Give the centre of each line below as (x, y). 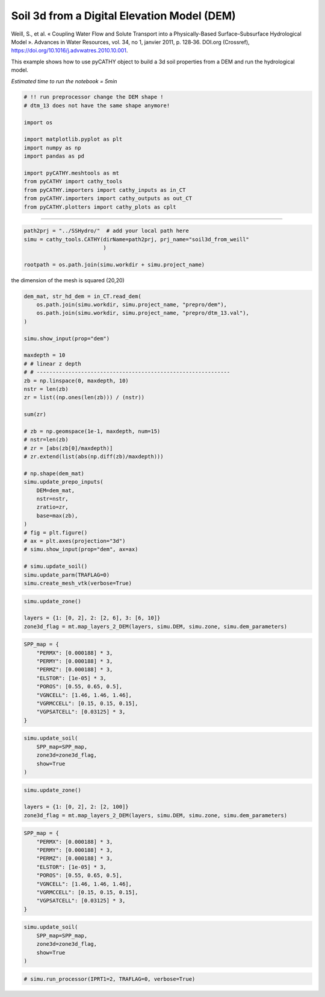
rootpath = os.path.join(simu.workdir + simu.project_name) (114, 264)
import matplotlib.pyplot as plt (73, 139)
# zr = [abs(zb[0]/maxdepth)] (68, 448)
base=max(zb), (57, 515)
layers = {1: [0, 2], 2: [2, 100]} (76, 807)
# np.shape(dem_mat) (54, 473)
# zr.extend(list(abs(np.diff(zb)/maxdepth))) (94, 457)
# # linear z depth (52, 364)
